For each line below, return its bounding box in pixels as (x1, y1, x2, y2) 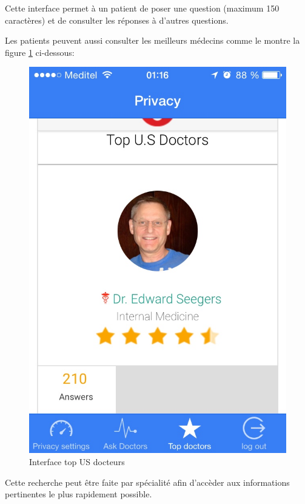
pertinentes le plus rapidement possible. (5, 488, 152, 500)
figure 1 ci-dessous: (5, 46, 75, 58)
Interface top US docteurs (29, 455, 125, 468)
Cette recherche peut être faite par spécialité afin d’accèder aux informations (5, 475, 290, 488)
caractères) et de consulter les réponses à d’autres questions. (5, 13, 229, 26)
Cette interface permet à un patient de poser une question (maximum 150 (5, 2, 280, 14)
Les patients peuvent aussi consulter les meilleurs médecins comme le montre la (5, 34, 300, 47)
